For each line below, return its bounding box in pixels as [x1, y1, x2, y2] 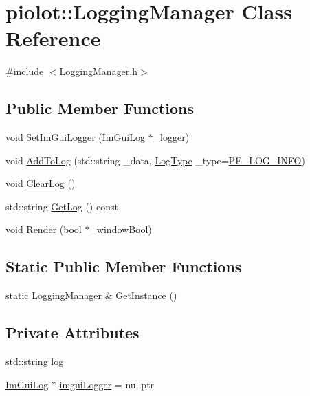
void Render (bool [5, 222, 82, 236]
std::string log [5, 354, 64, 368]
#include [5, 64, 44, 78]
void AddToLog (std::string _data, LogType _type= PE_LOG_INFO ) [5, 153, 305, 167]
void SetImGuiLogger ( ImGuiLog [5, 130, 145, 144]
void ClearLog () [5, 176, 76, 190]
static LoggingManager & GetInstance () [5, 288, 177, 302]
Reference [5, 24, 101, 52]
